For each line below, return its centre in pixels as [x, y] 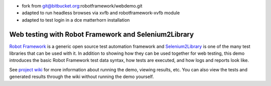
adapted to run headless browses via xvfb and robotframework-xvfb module [101, 13]
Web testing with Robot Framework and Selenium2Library [102, 34]
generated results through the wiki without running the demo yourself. [82, 77]
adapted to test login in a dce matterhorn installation [76, 20]
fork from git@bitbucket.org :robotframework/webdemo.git [82, 6]
